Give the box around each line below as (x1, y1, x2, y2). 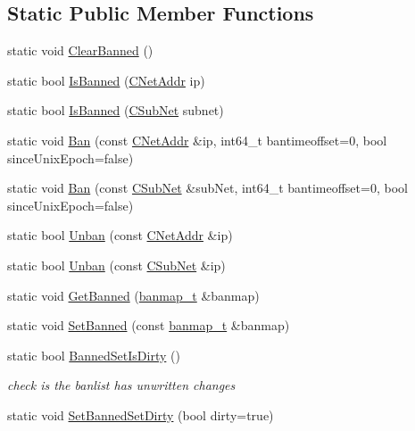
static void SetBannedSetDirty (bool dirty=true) (7, 405, 274, 424)
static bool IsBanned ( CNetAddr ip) (7, 70, 205, 89)
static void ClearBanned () (7, 41, 154, 60)
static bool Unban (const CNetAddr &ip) (7, 226, 233, 245)
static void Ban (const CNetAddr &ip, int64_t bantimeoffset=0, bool (7, 130, 387, 149)
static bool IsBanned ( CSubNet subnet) (7, 101, 224, 120)
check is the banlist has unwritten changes (7, 376, 236, 394)
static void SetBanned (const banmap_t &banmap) (7, 316, 290, 335)
